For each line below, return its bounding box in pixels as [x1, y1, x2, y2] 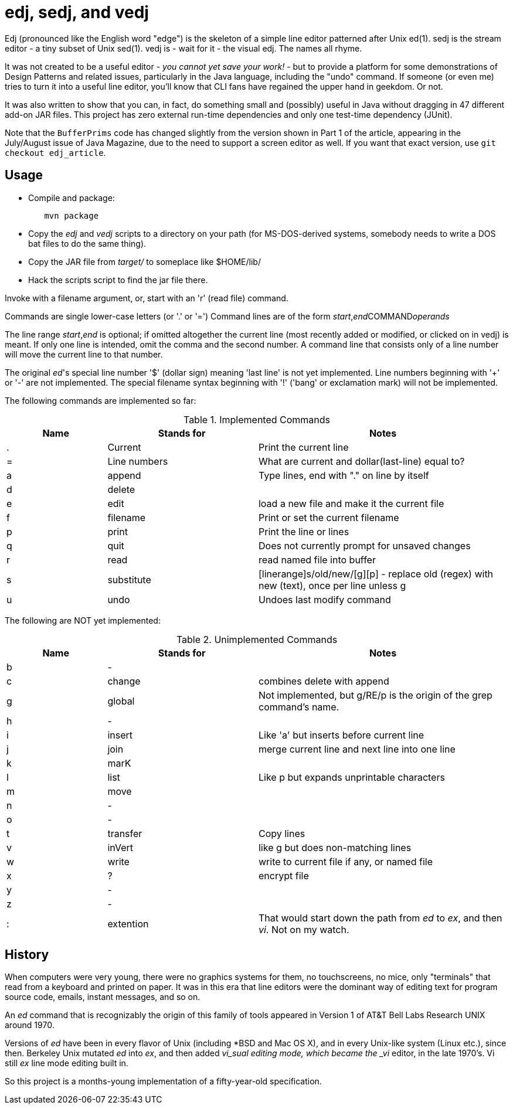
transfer [107, 827, 142, 839]
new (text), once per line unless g [258, 579, 406, 591]
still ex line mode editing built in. [5, 1058, 128, 1069]
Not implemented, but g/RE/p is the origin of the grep [258, 689, 492, 701]
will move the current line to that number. [5, 349, 163, 359]
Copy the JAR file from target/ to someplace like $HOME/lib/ [28, 256, 261, 267]
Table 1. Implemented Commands [183, 413, 331, 426]
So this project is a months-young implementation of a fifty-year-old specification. [5, 1076, 322, 1087]
